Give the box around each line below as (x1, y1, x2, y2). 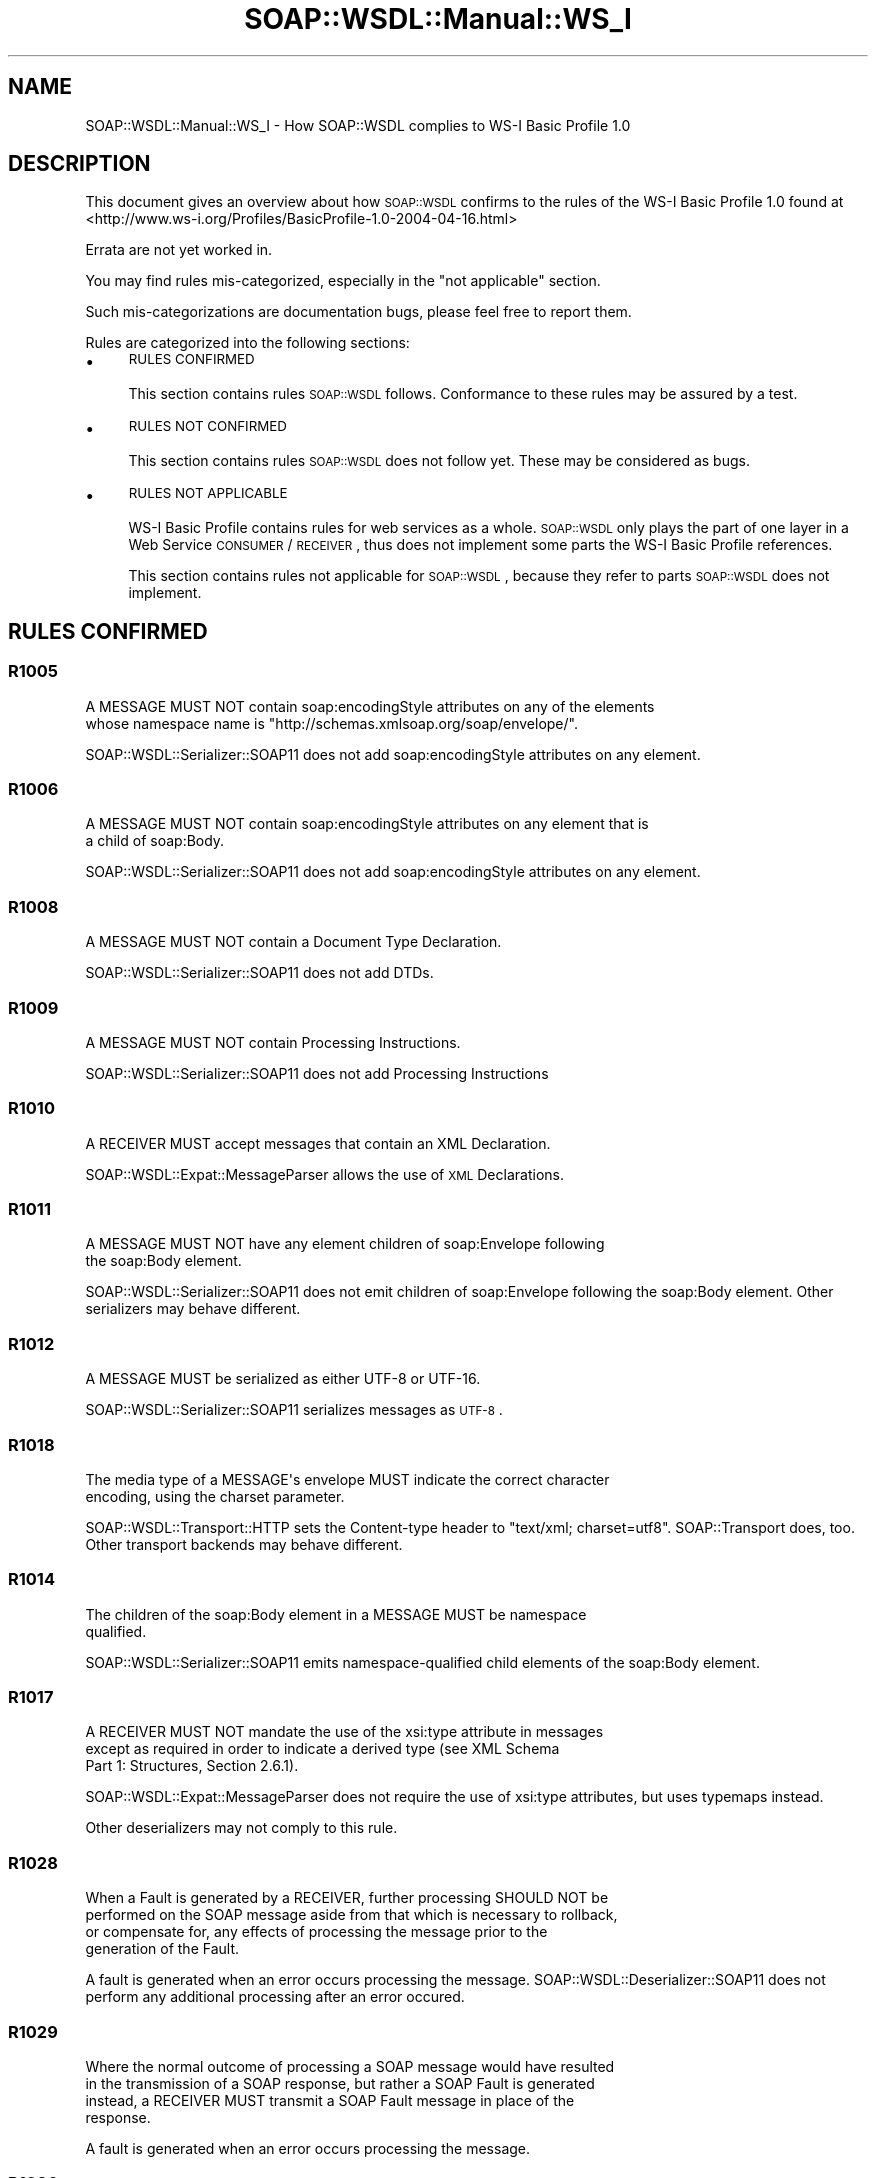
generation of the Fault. (85, 1940, 240, 1958)
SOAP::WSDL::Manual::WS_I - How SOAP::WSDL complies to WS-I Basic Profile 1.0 (85, 116, 631, 134)
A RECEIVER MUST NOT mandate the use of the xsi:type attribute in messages (85, 1723, 604, 1741)
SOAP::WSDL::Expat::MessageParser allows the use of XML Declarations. (85, 1165, 564, 1183)
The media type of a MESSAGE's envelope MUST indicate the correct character (85, 1470, 610, 1488)
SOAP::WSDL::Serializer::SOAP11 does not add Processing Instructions (85, 1064, 549, 1082)
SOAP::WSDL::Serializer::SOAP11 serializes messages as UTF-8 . (85, 1401, 503, 1419)
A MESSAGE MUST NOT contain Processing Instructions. (85, 1033, 461, 1051)
